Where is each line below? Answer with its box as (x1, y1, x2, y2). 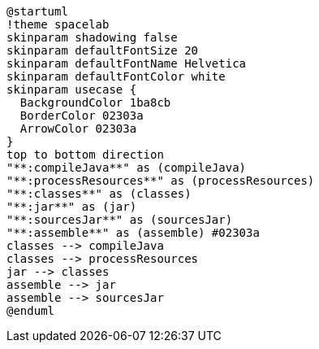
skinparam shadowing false (6, 31, 178, 44)
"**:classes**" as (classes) (6, 187, 192, 200)
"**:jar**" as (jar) (6, 200, 137, 213)
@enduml (6, 304, 55, 317)
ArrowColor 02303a (19, 122, 137, 135)
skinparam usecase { (6, 83, 137, 96)
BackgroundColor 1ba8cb (19, 96, 171, 109)
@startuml (6, 5, 68, 18)
